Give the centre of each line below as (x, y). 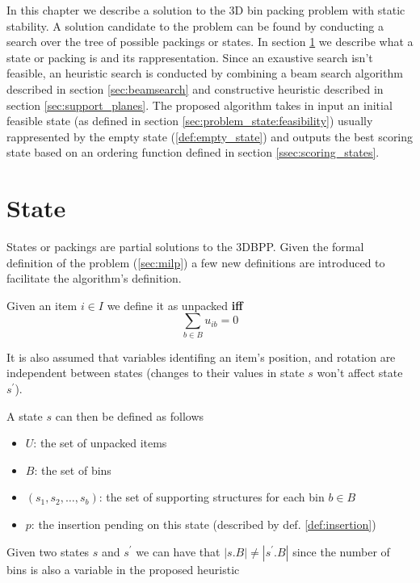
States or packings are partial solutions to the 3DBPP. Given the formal (185, 247)
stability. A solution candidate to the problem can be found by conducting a (195, 25)
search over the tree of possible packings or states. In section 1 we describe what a (210, 42)
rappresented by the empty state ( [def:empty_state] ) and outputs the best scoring (210, 136)
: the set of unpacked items (100, 443)
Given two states (48, 551)
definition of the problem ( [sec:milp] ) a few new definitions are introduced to (196, 262)
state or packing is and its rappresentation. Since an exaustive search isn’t (190, 57)
